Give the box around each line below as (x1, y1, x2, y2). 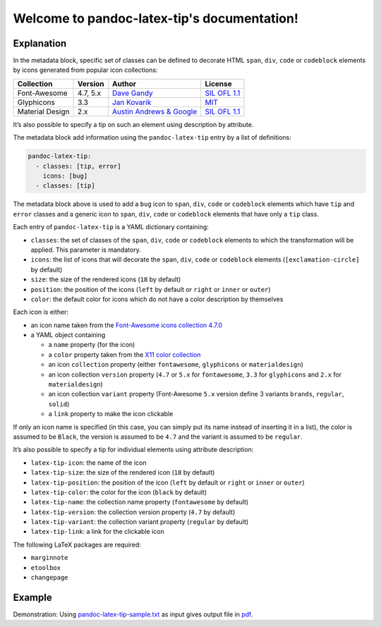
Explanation (13, 37, 67, 49)
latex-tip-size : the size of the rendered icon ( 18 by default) (30, 468, 215, 477)
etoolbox (30, 564, 61, 571)
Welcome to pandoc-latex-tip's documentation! (13, 11, 299, 26)
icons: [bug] (42, 172, 88, 180)
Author (111, 78, 137, 88)
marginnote (30, 554, 68, 562)
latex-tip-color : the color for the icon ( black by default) (30, 487, 207, 497)
